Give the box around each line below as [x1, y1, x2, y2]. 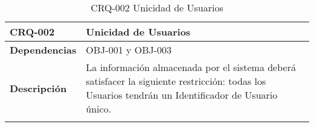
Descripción [10, 81, 67, 95]
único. [86, 102, 112, 116]
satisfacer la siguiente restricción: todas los [86, 74, 266, 88]
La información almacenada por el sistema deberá [86, 60, 296, 74]
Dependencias [10, 43, 77, 57]
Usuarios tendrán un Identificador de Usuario [86, 88, 278, 102]
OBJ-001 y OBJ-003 [86, 43, 172, 57]
